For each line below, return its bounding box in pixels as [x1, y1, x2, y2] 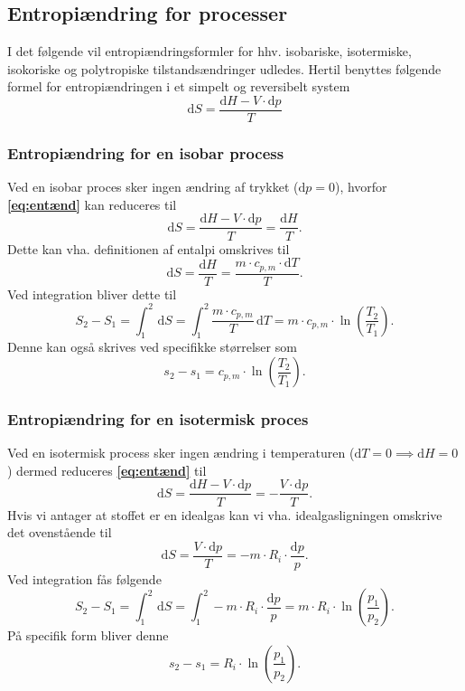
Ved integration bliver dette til [7, 284, 177, 303]
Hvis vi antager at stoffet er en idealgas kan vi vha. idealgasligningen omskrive [7, 505, 442, 524]
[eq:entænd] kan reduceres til [7, 194, 177, 213]
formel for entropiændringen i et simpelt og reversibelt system [7, 77, 350, 96]
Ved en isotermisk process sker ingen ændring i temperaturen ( [7, 443, 355, 462]
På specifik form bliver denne [7, 626, 169, 645]
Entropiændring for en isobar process [7, 141, 284, 164]
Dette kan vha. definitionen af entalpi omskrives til [7, 239, 290, 258]
